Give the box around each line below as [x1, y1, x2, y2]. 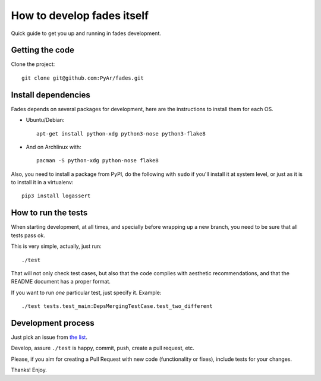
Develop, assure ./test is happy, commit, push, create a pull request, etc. [11, 345, 194, 352]
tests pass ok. [11, 232, 46, 239]
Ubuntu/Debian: [26, 116, 65, 124]
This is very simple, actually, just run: [11, 243, 102, 250]
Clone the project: [11, 61, 55, 68]
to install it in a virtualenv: [11, 179, 74, 186]
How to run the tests [11, 208, 88, 218]
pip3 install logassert [21, 193, 91, 199]
